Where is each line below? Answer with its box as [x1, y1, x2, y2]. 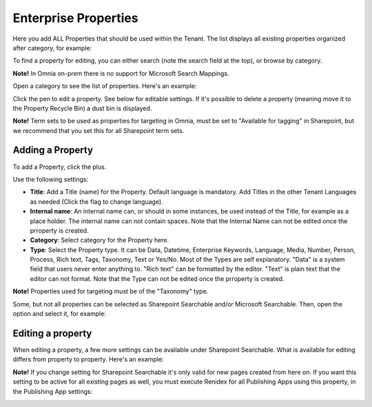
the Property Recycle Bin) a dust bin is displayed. [12, 104, 152, 112]
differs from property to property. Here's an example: [12, 355, 164, 364]
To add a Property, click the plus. [12, 163, 107, 171]
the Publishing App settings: [12, 387, 93, 395]
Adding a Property [12, 145, 93, 156]
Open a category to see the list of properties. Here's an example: [12, 82, 197, 90]
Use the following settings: [12, 175, 89, 183]
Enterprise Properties [12, 10, 138, 25]
